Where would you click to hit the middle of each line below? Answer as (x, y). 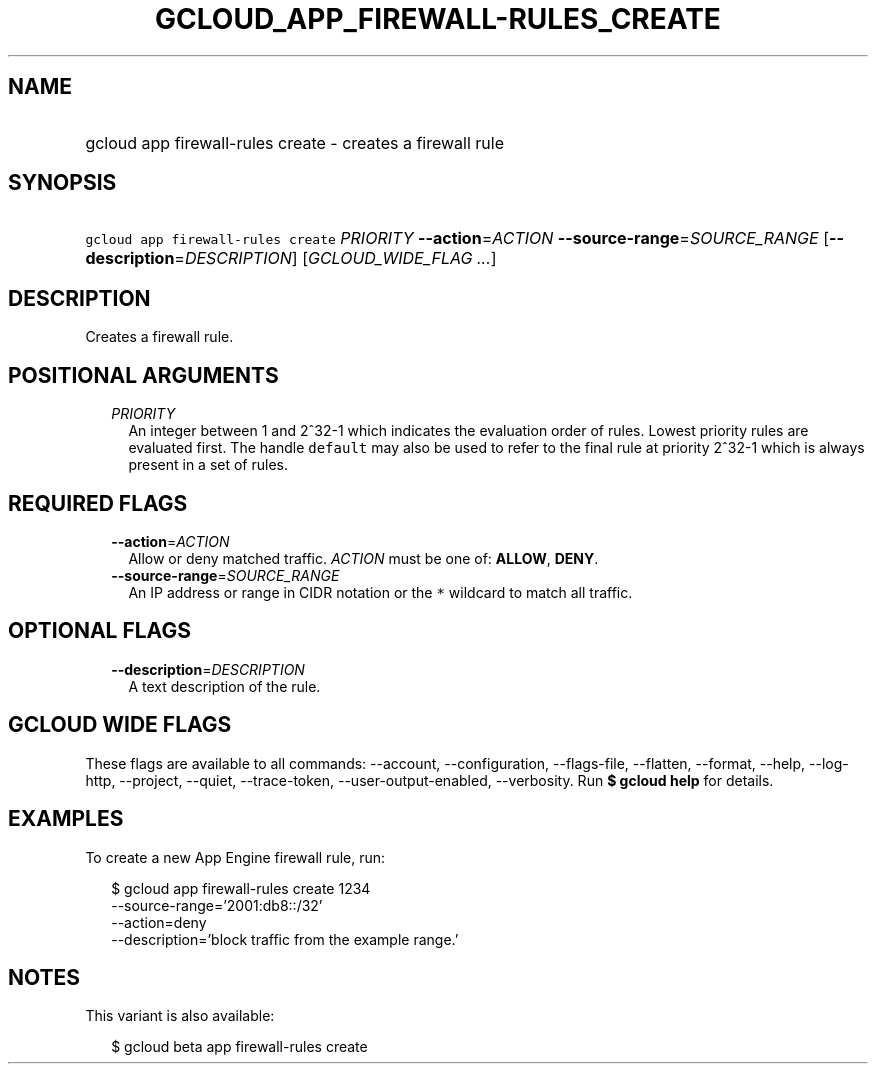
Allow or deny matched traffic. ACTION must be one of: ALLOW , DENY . (363, 558)
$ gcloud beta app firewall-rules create (239, 1047)
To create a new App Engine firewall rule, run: (235, 857)
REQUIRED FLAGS (98, 503)
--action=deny (159, 922)
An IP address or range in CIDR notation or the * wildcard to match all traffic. (380, 592)
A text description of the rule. (224, 686)
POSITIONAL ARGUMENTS (143, 375)
